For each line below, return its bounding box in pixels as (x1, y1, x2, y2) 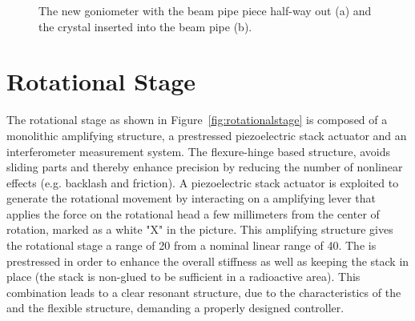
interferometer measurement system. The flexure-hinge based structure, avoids (6, 142, 391, 159)
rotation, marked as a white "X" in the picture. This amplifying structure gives (6, 221, 393, 238)
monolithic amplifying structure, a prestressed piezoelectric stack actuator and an (6, 126, 407, 143)
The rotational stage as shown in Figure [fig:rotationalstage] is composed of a (6, 111, 388, 128)
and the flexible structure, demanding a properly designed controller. (6, 299, 344, 316)
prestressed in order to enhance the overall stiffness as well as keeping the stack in (6, 252, 409, 269)
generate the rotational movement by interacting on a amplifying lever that (6, 190, 376, 207)
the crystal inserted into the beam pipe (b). (38, 18, 252, 34)
